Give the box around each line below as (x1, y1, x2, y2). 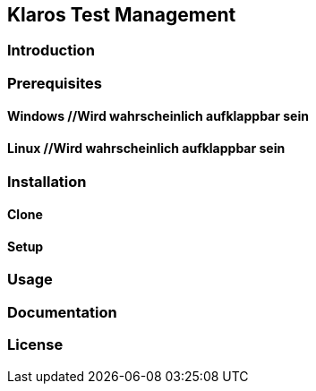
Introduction (7, 41, 95, 60)
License (7, 336, 64, 354)
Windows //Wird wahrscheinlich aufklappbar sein (7, 108, 309, 124)
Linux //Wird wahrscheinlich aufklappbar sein (7, 140, 286, 157)
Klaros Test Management (7, 4, 236, 26)
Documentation (7, 302, 117, 321)
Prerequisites (7, 73, 102, 92)
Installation (7, 172, 87, 191)
